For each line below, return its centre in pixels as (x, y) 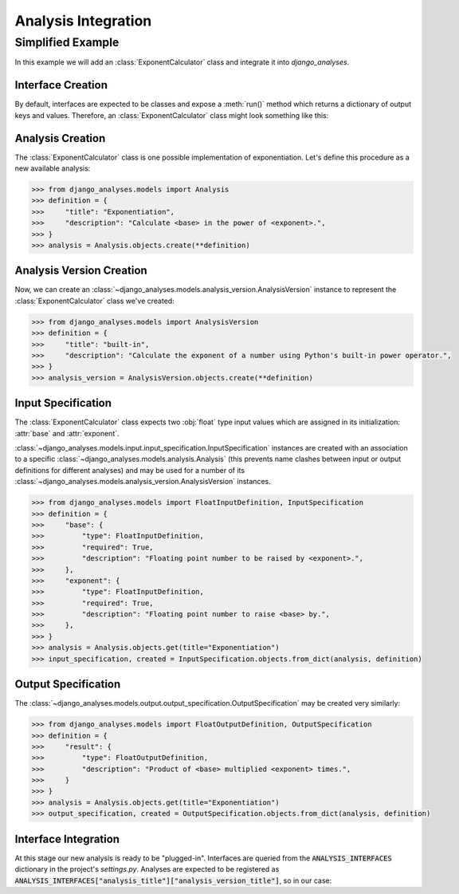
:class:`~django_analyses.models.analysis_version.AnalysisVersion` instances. (143, 482)
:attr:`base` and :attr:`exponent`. (67, 433)
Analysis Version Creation (81, 271)
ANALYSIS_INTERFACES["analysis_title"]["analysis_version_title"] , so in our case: (173, 880)
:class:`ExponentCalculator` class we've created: (94, 301)
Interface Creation (61, 85)
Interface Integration (67, 839)
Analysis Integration (83, 21)
